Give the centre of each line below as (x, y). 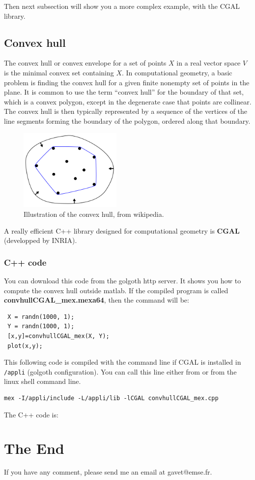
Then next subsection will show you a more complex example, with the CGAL (122, 6)
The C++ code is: (31, 414)
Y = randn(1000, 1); (41, 326)
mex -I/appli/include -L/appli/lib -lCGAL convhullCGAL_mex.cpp (111, 398)
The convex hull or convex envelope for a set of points (85, 63)
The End (34, 448)
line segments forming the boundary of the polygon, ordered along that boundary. (127, 120)
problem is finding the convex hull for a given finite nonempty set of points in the (127, 82)
